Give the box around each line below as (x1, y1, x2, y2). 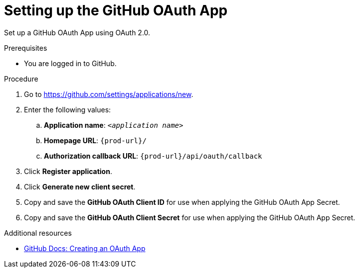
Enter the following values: (24, 105, 111, 114)
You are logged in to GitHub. (24, 59, 117, 68)
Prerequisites (4, 43, 47, 52)
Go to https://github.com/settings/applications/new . (24, 90, 193, 98)
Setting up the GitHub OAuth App (4, 2, 228, 19)
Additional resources (4, 228, 72, 237)
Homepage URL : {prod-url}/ (44, 136, 147, 145)
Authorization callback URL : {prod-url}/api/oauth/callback (44, 151, 262, 160)
